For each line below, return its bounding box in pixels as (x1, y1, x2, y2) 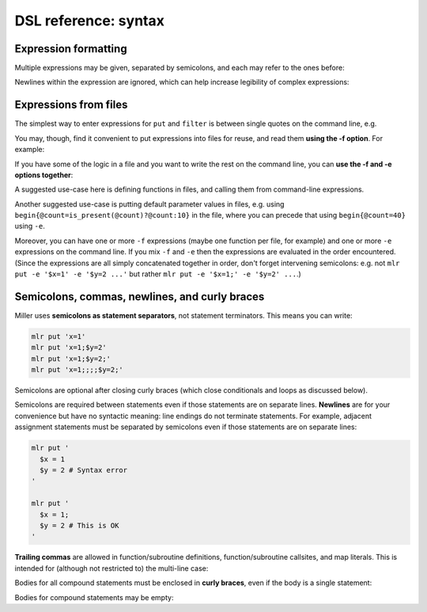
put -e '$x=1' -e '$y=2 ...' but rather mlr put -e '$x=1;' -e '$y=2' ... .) (14, 269, 302, 279)
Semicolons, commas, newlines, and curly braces (14, 290, 265, 303)
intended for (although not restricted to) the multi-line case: (14, 563, 209, 573)
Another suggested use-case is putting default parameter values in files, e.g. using (14, 199, 285, 209)
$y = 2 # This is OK (40, 521, 119, 530)
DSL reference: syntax (14, 12, 165, 29)
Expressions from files (14, 98, 128, 112)
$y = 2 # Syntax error (40, 466, 128, 475)
